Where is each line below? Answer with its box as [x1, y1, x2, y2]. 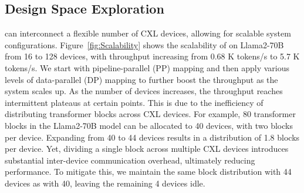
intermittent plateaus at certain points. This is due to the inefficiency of [5, 96, 264, 108]
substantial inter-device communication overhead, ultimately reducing [5, 154, 255, 166]
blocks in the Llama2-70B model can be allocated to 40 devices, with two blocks [5, 119, 293, 131]
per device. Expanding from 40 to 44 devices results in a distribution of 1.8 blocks [5, 131, 300, 143]
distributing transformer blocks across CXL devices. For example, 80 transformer [5, 108, 296, 120]
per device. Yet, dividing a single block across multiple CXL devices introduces [5, 142, 289, 155]
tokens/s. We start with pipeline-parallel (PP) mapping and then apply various [5, 61, 290, 74]
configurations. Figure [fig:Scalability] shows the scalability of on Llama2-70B [5, 38, 284, 51]
